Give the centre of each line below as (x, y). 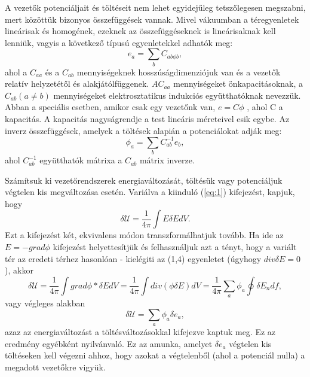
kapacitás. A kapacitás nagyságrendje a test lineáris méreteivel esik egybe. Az (147, 119)
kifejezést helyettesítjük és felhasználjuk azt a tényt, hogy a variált (175, 247)
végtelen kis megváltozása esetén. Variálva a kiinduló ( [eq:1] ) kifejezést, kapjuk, (150, 192)
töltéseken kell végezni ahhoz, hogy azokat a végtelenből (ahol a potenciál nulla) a (155, 355)
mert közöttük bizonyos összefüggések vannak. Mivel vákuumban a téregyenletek (152, 19)
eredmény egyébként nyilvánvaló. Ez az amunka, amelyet (109, 343)
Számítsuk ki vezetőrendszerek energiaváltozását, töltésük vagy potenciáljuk (144, 180)
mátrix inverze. (167, 160)
